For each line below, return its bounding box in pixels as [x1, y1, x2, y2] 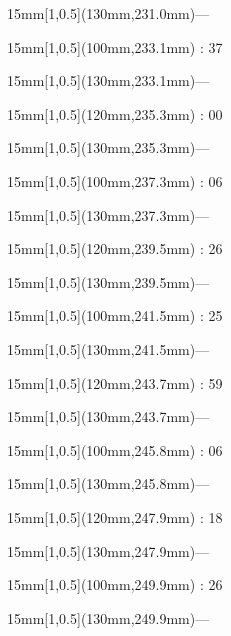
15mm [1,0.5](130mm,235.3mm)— [7, 137, 210, 158]
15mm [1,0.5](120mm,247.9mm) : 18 [7, 506, 223, 527]
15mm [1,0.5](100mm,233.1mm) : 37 [7, 36, 223, 57]
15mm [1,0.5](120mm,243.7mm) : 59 [7, 372, 223, 393]
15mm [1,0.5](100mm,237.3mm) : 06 [7, 170, 223, 191]
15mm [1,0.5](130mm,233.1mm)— [7, 70, 210, 91]
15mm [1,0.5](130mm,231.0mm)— [7, 3, 210, 23]
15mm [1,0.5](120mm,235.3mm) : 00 [7, 103, 223, 124]
